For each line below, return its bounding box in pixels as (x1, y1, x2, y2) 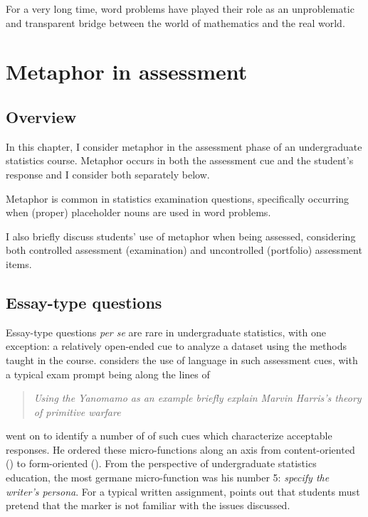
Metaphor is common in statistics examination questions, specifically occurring (6, 191, 349, 206)
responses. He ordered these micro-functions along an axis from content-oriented (6, 442, 355, 457)
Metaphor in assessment (6, 57, 248, 86)
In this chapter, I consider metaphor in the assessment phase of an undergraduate (6, 139, 362, 154)
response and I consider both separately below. (6, 166, 210, 181)
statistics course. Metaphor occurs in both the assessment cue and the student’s (6, 153, 354, 168)
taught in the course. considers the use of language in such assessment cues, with (6, 352, 358, 367)
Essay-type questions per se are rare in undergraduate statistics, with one (6, 324, 326, 339)
